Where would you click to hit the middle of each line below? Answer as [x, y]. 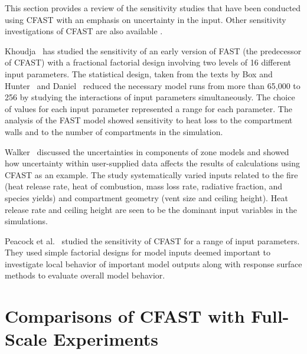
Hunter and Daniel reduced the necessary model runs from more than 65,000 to [153, 85]
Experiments [106, 339]
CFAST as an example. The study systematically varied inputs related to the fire [151, 174]
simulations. [26, 221]
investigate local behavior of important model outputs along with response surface [153, 263]
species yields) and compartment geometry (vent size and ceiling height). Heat [146, 197]
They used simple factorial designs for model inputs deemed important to [138, 252]
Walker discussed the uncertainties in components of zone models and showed [147, 151]
